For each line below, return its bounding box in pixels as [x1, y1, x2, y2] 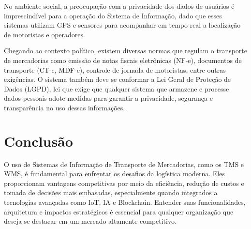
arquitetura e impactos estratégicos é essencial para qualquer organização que [4, 206, 234, 216]
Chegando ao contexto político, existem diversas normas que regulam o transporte [4, 46, 248, 56]
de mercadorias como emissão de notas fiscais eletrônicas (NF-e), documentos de [4, 55, 242, 65]
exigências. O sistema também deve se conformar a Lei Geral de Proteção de [4, 74, 231, 84]
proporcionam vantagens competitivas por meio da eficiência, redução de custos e [4, 178, 244, 188]
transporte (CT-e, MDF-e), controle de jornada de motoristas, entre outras [4, 64, 226, 75]
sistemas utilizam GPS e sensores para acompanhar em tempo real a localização [4, 20, 241, 30]
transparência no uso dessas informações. [4, 102, 125, 112]
